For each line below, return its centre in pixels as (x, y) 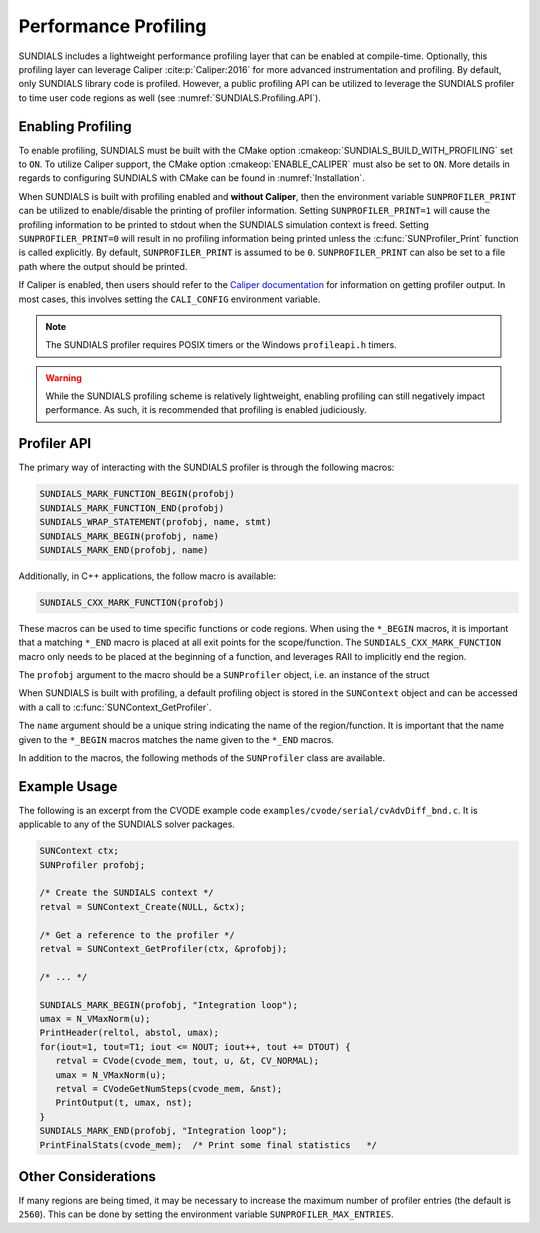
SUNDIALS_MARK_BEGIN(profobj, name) (129, 536)
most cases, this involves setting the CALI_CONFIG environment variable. (169, 299)
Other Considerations (87, 1176)
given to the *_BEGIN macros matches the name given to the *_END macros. (176, 739)
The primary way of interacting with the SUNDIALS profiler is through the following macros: (206, 467)
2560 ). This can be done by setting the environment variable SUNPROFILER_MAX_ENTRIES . (206, 1214)
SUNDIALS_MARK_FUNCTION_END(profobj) (132, 508)
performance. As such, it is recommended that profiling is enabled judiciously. (206, 410)
